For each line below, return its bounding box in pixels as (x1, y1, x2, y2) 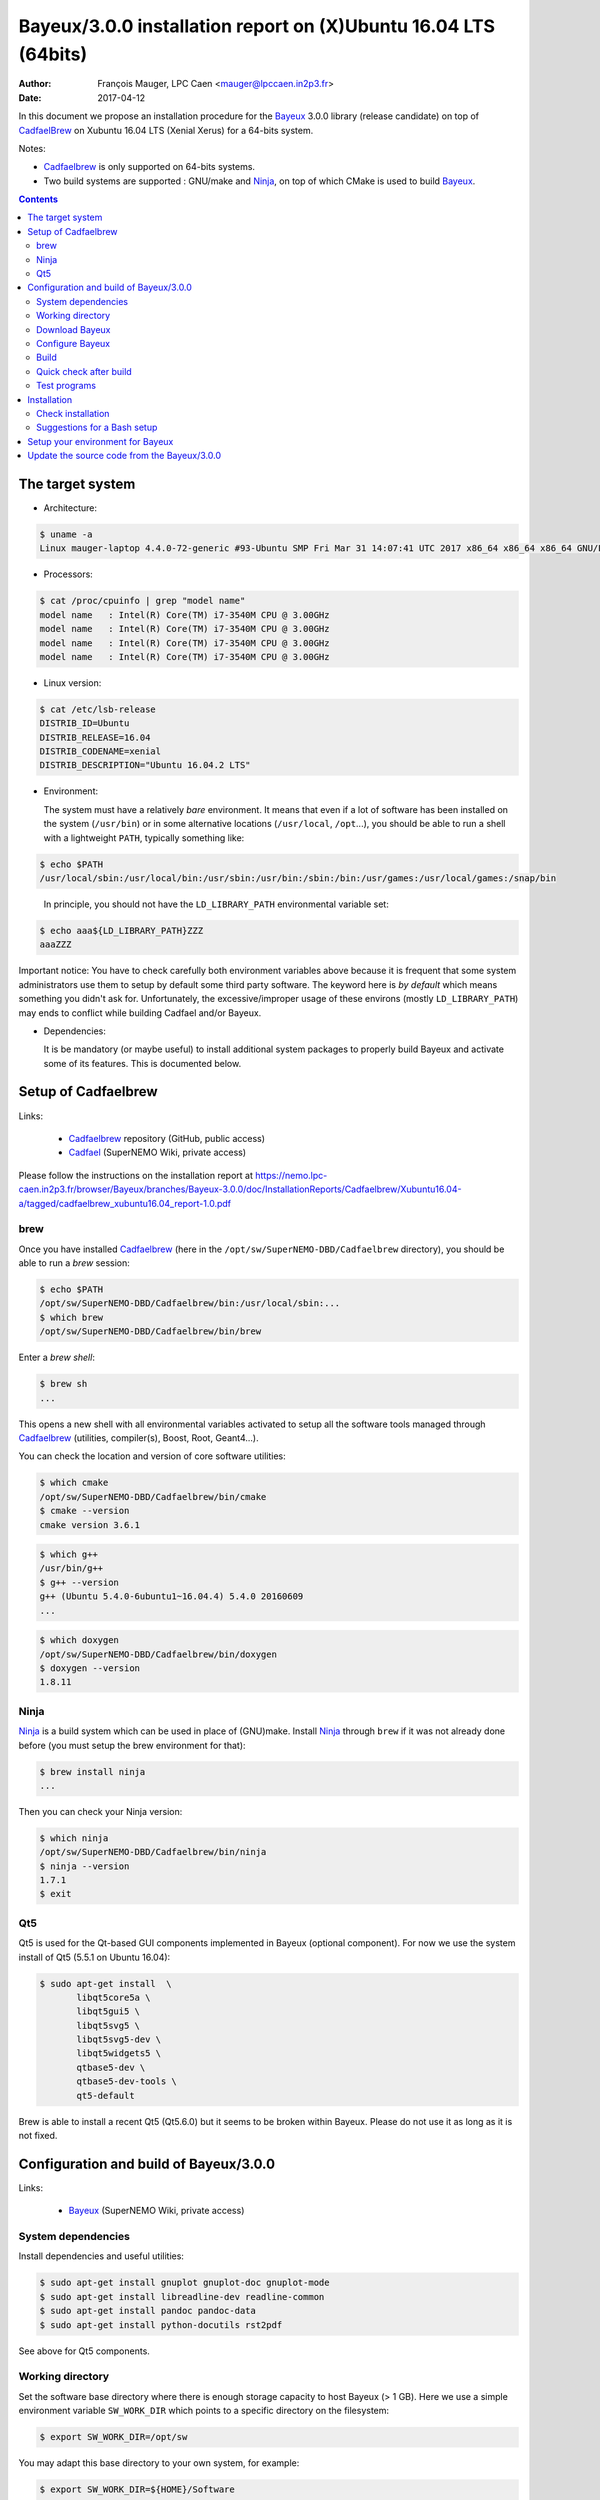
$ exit (39, 1888, 72, 1900)
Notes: (18, 142, 46, 154)
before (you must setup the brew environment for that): (18, 1739, 246, 1751)
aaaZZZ (39, 939, 72, 950)
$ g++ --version (39, 1576, 120, 1588)
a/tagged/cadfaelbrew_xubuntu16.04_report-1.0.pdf (18, 1197, 232, 1209)
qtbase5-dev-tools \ (76, 2076, 177, 2087)
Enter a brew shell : (18, 1351, 95, 1364)
